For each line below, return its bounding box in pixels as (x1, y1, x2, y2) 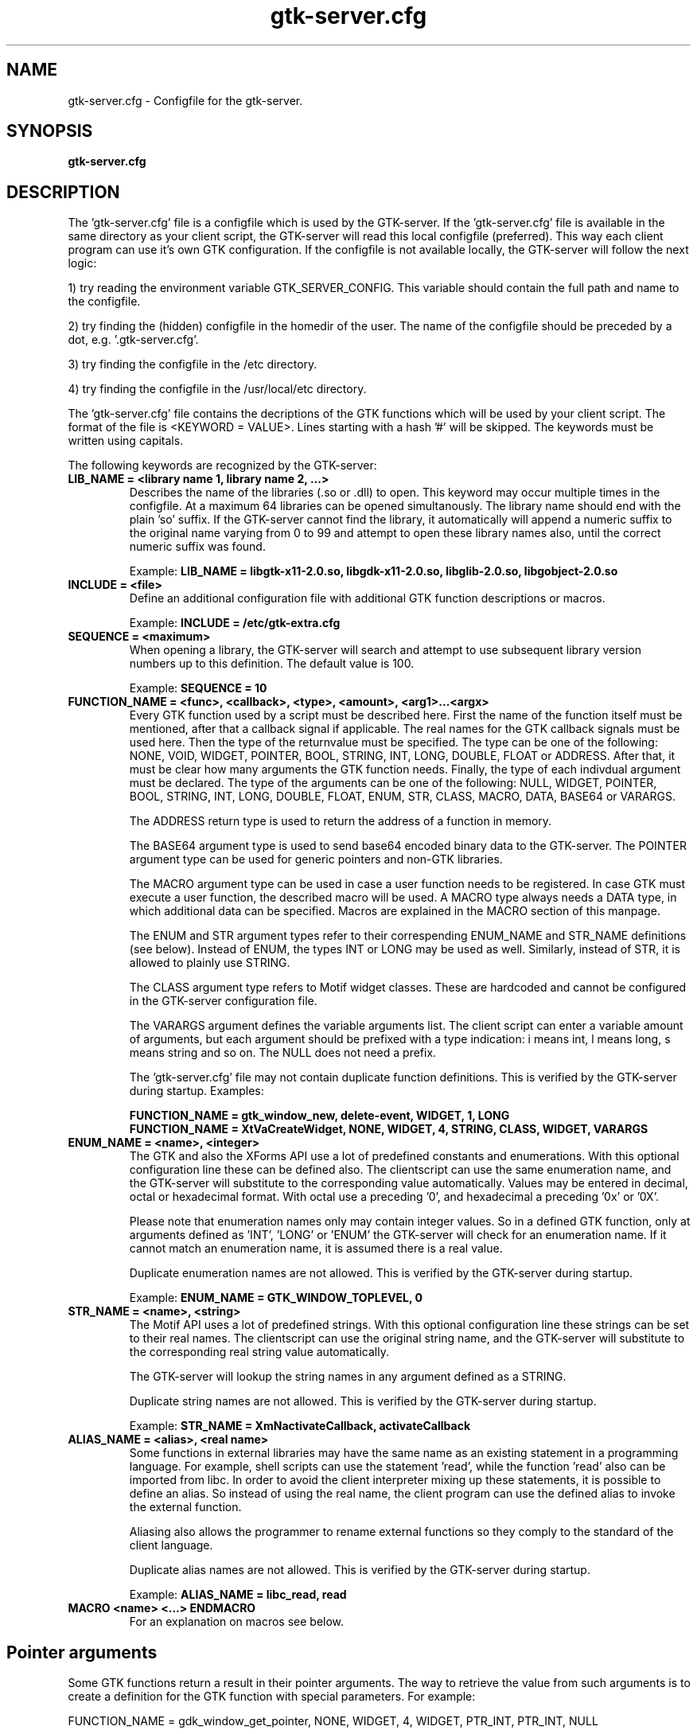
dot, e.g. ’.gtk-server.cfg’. (68, 333, 199, 347)
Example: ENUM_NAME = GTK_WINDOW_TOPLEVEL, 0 (129, 1291, 423, 1305)
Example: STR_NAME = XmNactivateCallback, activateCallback (129, 1419, 471, 1433)
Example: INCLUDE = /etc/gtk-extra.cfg (129, 616, 341, 630)
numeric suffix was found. (129, 540, 266, 554)
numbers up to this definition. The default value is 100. (129, 657, 415, 671)
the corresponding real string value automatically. (129, 1345, 389, 1359)
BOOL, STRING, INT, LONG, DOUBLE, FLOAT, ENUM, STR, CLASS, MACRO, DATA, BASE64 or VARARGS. (129, 789, 676, 804)
